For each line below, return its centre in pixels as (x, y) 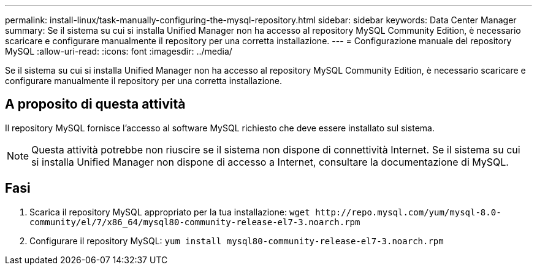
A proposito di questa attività (95, 104)
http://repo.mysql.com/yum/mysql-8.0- (408, 212)
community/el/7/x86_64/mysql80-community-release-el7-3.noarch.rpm (195, 222)
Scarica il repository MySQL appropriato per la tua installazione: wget (170, 212)
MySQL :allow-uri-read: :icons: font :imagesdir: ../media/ (119, 51)
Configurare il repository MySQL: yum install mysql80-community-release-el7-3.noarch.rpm (237, 241)
